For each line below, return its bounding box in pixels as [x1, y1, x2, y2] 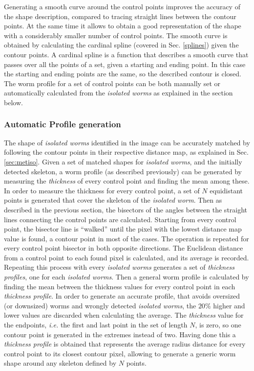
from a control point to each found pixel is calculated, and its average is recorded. [4, 252, 249, 262]
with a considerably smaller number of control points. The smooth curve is [4, 30, 228, 40]
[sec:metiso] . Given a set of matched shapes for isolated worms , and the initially [4, 156, 242, 166]
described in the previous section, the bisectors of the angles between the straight [4, 204, 248, 214]
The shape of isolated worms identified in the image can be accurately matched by [4, 137, 250, 147]
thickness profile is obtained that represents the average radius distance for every [4, 339, 246, 349]
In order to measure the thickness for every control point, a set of [4, 185, 200, 195]
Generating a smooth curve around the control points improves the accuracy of [4, 1, 240, 11]
